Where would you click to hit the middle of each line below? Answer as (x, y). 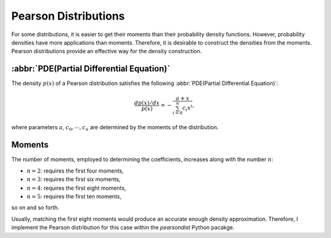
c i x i (187, 108)
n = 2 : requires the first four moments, (75, 171)
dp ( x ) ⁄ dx (147, 103)
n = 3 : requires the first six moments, (74, 179)
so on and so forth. (35, 207)
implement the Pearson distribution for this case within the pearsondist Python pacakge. (123, 228)
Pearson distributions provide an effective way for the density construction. (107, 51)
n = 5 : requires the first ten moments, (74, 196)
